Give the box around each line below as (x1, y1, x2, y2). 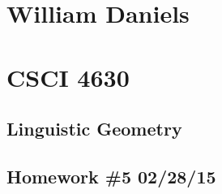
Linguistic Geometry (6, 116, 182, 141)
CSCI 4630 (6, 60, 130, 93)
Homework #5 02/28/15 (6, 163, 216, 188)
